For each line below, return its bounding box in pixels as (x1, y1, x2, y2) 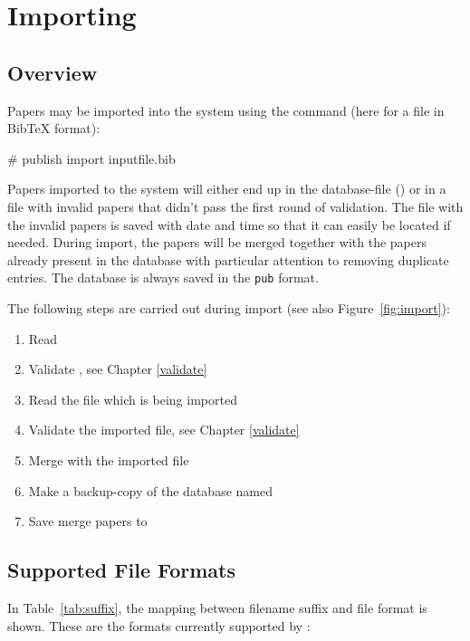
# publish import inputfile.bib (7, 148, 176, 167)
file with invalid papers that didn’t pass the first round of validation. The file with (7, 196, 464, 215)
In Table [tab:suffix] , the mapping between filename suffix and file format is (7, 598, 427, 617)
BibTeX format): (7, 119, 101, 138)
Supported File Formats (7, 556, 235, 584)
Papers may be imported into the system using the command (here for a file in (7, 100, 445, 120)
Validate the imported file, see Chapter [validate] (28, 420, 300, 439)
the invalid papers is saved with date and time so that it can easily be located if (7, 215, 451, 234)
